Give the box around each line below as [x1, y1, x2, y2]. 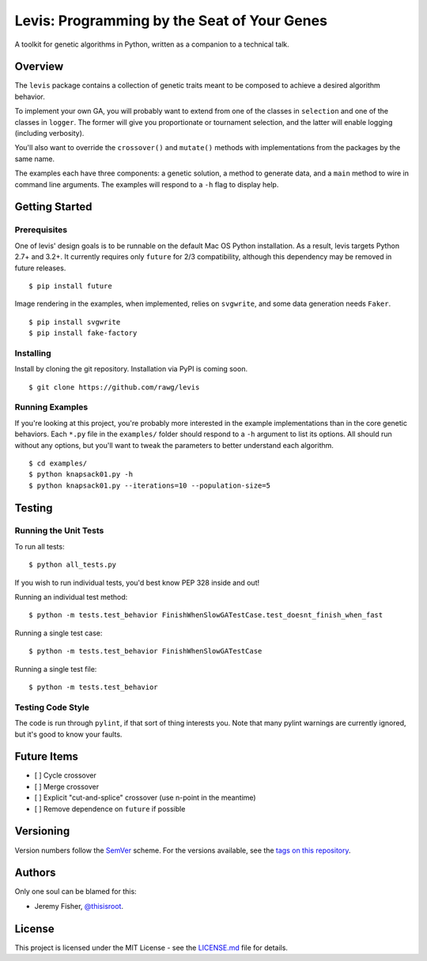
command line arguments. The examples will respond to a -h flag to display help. [14, 179, 279, 189]
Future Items [14, 750, 79, 763]
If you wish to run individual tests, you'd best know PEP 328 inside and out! [14, 578, 260, 587]
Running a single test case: [14, 628, 103, 638]
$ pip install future [28, 281, 112, 290]
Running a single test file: [14, 664, 97, 673]
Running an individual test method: [14, 593, 128, 602]
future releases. [14, 263, 66, 273]
